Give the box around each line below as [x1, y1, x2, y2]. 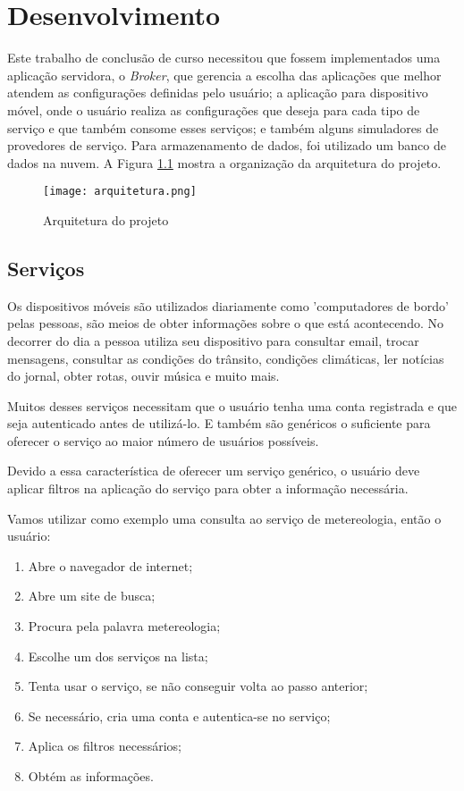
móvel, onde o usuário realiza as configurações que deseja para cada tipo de [7, 100, 420, 119]
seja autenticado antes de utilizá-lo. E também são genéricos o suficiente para [7, 414, 431, 433]
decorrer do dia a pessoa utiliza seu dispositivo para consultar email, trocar [7, 331, 419, 349]
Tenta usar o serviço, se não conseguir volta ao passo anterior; [28, 677, 368, 695]
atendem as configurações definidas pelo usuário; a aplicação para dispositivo [7, 83, 428, 102]
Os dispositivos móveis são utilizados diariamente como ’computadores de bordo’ [7, 296, 449, 315]
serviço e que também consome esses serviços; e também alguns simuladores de [7, 118, 439, 137]
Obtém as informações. [28, 767, 154, 786]
